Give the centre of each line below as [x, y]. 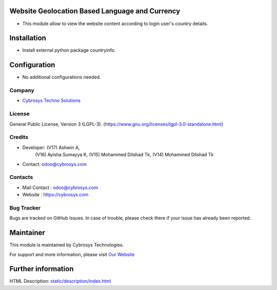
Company [22, 91]
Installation [28, 38]
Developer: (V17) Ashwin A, [51, 147]
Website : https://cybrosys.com [55, 195]
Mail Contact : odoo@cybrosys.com [60, 188]
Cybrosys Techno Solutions [51, 100]
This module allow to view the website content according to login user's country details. [115, 24]
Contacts [21, 177]
